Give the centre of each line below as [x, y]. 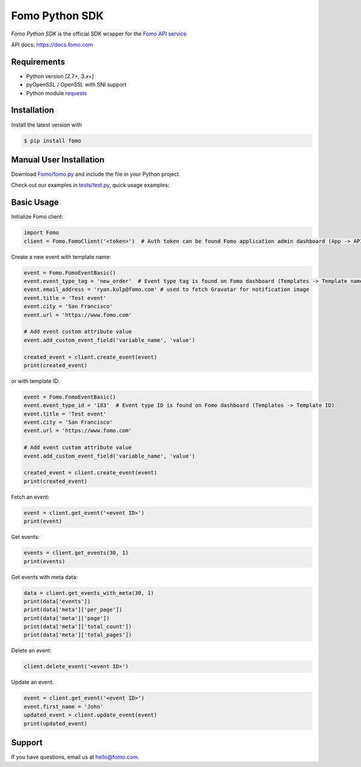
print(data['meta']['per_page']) [73, 610]
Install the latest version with [47, 125]
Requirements [38, 62]
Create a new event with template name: [61, 256]
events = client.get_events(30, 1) [76, 553]
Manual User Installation [58, 160]
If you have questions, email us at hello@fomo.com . [75, 757]
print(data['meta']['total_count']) [78, 627]
